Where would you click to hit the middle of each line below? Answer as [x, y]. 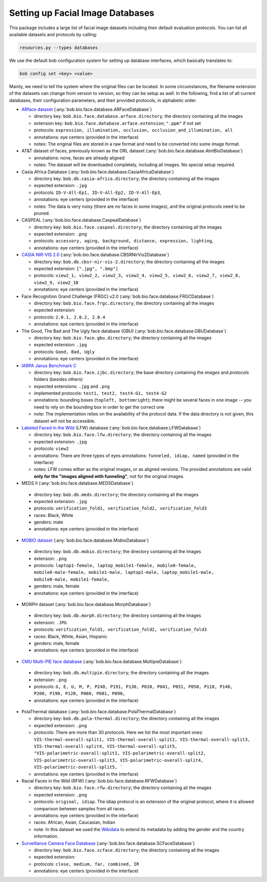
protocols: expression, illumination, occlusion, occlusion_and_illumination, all [133, 130]
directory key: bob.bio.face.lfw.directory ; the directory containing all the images [123, 435]
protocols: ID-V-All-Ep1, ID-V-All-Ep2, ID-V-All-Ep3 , [98, 192]
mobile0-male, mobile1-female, [72, 579]
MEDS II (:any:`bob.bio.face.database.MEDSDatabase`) [77, 483]
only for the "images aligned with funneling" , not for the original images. [109, 476]
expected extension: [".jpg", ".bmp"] [76, 269]
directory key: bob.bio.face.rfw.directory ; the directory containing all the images [123, 788]
